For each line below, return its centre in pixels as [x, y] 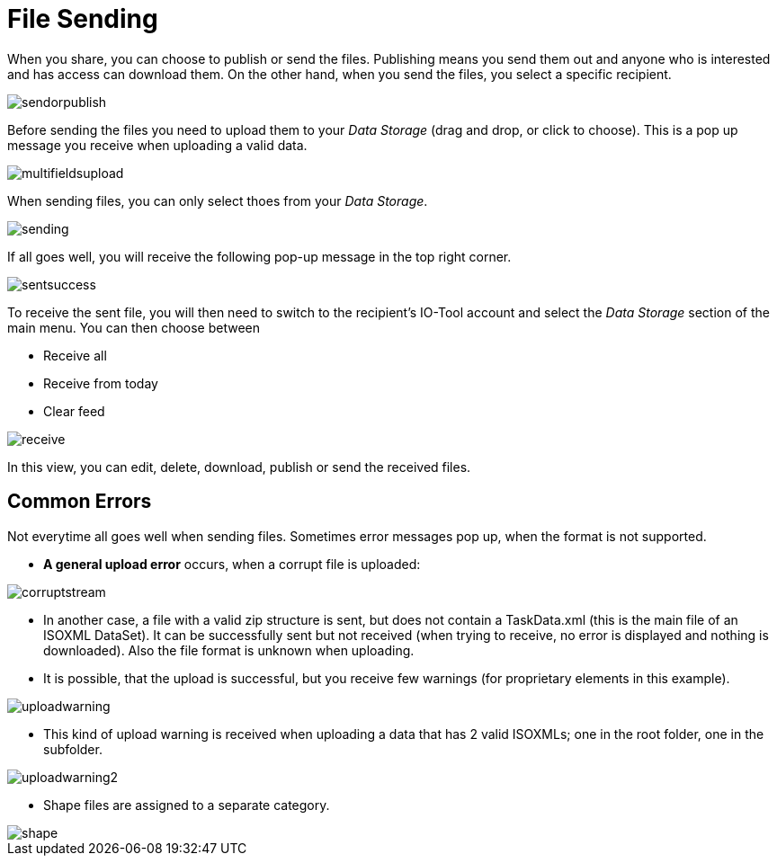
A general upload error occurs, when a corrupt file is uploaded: [232, 564]
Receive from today [101, 383]
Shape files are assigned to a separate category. [187, 805]
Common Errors [80, 502]
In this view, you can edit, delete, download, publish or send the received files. [239, 467]
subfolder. [73, 749]
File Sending [83, 19]
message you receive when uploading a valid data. [157, 145]
